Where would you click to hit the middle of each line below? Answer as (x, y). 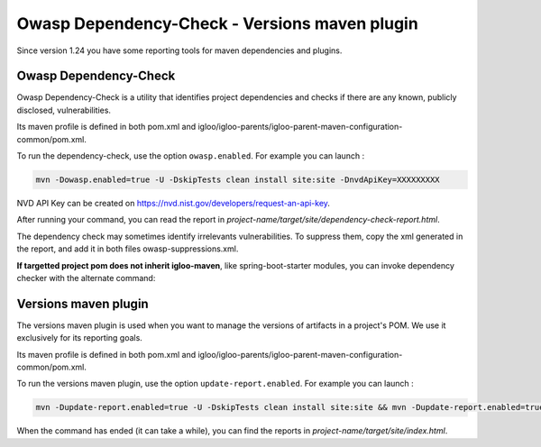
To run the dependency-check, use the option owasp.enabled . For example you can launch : (191, 156)
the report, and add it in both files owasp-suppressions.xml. (128, 249)
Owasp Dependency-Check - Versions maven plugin (217, 23)
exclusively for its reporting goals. (80, 338)
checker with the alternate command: (86, 278)
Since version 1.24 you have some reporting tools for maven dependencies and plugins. (179, 50)
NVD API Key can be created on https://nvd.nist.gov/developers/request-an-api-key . (174, 203)
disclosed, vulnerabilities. (64, 110)
